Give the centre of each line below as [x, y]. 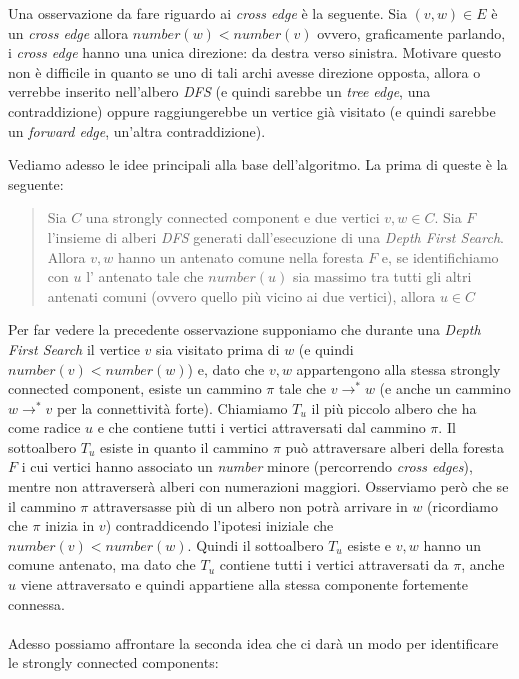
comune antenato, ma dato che [102, 564]
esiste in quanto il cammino [184, 446]
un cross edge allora [68, 32]
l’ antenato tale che [145, 276]
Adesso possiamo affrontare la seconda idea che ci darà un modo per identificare [253, 642]
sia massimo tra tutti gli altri [382, 276]
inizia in [70, 525]
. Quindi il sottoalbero [255, 544]
